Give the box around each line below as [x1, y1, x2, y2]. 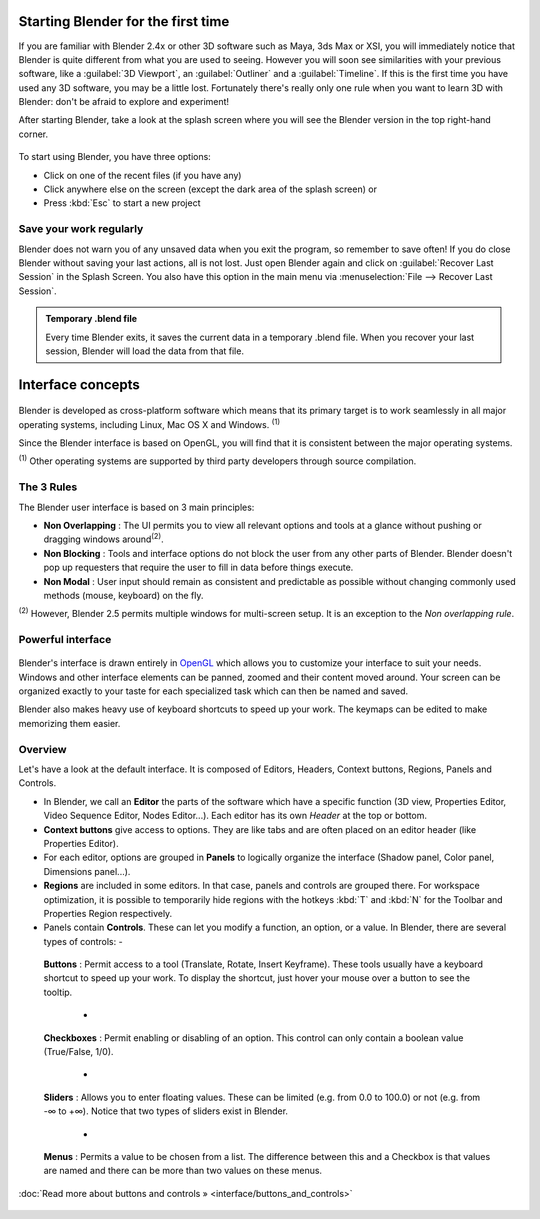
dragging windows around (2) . [43, 531, 164, 545]
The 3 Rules [18, 480, 78, 494]
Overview [18, 742, 67, 756]
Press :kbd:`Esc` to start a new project [43, 197, 201, 209]
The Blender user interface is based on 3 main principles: [18, 501, 255, 513]
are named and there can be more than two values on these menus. [43, 1165, 323, 1177]
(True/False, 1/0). [43, 1046, 114, 1058]
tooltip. [43, 986, 73, 998]
